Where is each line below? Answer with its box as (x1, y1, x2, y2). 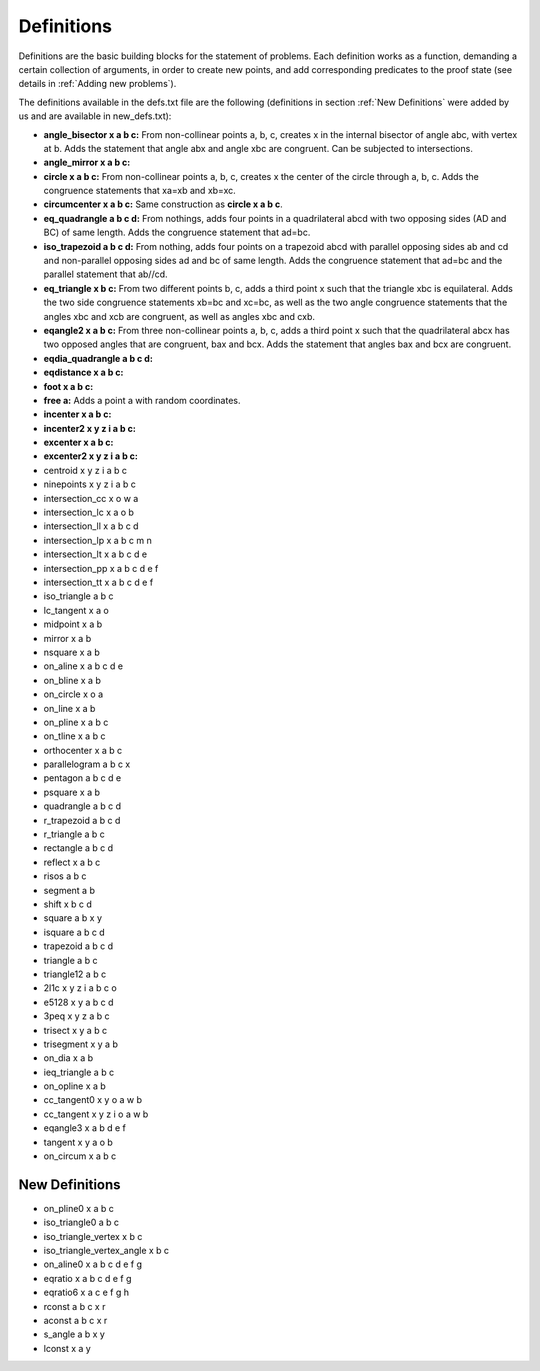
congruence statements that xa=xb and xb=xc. (43, 185, 236, 197)
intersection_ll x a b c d (43, 520, 139, 532)
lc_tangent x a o (43, 604, 109, 616)
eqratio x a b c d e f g (43, 1272, 132, 1284)
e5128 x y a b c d (43, 996, 114, 1008)
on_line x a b (43, 702, 96, 714)
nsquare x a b (43, 646, 100, 658)
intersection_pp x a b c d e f (43, 562, 159, 574)
